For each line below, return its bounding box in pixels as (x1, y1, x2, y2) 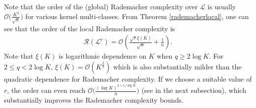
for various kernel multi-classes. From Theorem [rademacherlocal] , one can (25, 11, 249, 21)
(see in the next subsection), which (141, 85, 246, 95)
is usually (207, 1, 236, 11)
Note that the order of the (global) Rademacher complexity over (4, 1, 198, 11)
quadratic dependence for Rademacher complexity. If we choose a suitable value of (4, 73, 252, 84)
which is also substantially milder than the (113, 61, 242, 71)
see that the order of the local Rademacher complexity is (4, 23, 175, 33)
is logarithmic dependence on (59, 51, 147, 61)
